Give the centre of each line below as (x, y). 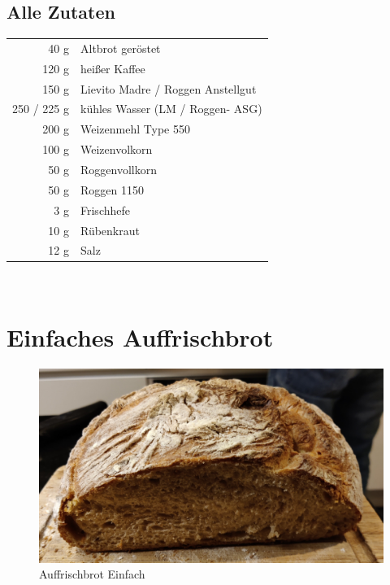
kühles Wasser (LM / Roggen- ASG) (171, 109)
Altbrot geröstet (121, 48)
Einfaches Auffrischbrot (140, 337)
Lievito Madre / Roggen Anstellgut (169, 88)
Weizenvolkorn (117, 149)
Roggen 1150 (112, 189)
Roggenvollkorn (119, 170)
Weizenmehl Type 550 (135, 129)
